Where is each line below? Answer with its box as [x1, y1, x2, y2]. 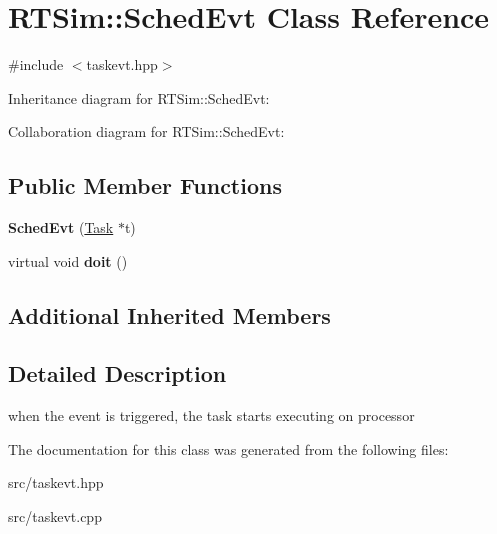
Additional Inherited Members [8, 299, 331, 330]
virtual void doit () [8, 250, 128, 271]
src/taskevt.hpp [8, 472, 104, 493]
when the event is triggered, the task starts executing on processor [8, 405, 415, 426]
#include [8, 54, 64, 75]
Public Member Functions [8, 170, 282, 201]
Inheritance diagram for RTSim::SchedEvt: [8, 87, 270, 108]
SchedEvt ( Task [8, 217, 114, 238]
